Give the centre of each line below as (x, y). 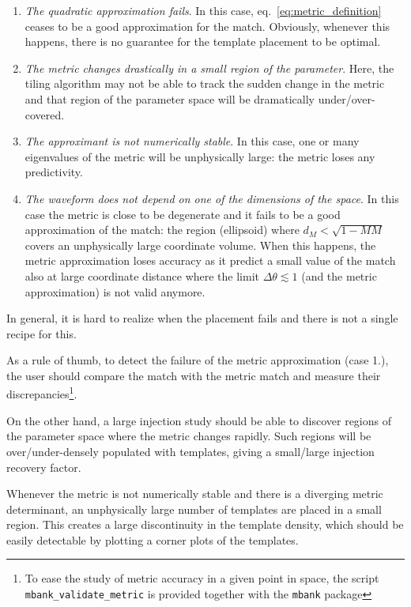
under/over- (347, 98)
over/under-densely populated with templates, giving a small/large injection (190, 451)
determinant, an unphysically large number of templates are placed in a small (194, 509)
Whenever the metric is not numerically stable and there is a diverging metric (195, 494)
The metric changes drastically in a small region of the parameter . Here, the (209, 68)
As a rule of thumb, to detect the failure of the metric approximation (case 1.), (198, 360)
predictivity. (54, 172)
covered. (45, 114)
